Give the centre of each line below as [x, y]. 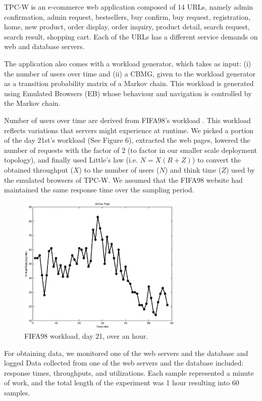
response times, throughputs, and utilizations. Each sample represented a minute [129, 372]
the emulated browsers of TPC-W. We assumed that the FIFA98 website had [123, 179]
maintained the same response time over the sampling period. [99, 190]
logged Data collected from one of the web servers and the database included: [124, 363]
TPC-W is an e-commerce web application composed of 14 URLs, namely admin [129, 7]
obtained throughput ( [39, 169]
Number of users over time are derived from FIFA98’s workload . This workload [127, 120]
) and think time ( [193, 169]
